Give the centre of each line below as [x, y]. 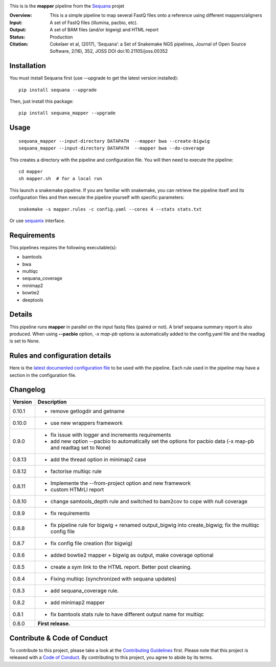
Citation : [19, 44]
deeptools [33, 300]
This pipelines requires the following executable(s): [63, 247]
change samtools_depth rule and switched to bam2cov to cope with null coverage [149, 502]
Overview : [21, 15]
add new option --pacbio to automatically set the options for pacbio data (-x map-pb [152, 441]
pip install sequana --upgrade [58, 90]
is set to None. [25, 341]
